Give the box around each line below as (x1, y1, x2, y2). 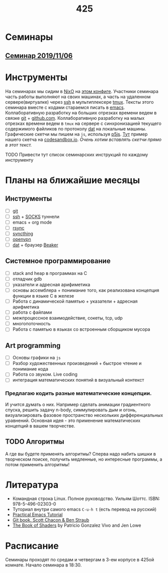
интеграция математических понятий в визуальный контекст (12, 377, 144, 383)
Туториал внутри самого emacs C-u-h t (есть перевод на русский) (12, 507, 157, 513)
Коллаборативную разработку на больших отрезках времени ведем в (5, 109, 157, 116)
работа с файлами (12, 309, 52, 315)
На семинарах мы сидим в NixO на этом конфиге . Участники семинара (5, 88, 158, 94)
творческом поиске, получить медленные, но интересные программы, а (5, 456, 162, 462)
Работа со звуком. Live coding (12, 371, 78, 378)
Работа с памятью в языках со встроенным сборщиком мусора (12, 326, 150, 332)
